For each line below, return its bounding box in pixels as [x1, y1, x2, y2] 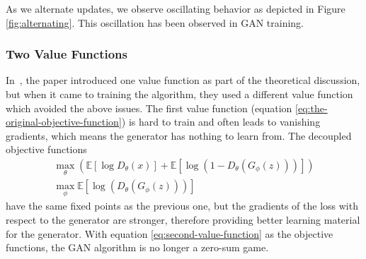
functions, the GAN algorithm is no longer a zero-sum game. [6, 240, 269, 255]
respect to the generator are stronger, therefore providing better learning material [6, 212, 360, 227]
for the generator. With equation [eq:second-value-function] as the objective [6, 226, 333, 241]
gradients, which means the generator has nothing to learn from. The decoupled [6, 128, 352, 143]
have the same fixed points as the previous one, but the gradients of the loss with [6, 198, 358, 213]
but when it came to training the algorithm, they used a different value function [6, 87, 353, 101]
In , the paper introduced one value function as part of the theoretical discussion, [6, 73, 360, 88]
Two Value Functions [6, 45, 127, 63]
